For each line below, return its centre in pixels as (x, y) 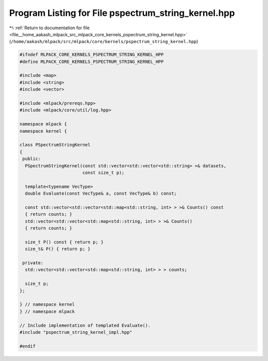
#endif (28, 346)
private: (33, 263)
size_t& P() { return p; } (58, 249)
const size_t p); (103, 173)
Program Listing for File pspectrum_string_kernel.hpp (122, 13)
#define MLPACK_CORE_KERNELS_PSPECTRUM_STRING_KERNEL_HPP (92, 61)
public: (32, 159)
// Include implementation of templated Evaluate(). (85, 325)
